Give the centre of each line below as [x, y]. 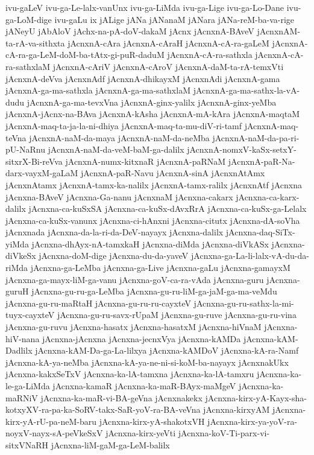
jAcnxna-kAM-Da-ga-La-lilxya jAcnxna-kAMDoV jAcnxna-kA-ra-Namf [167, 350]
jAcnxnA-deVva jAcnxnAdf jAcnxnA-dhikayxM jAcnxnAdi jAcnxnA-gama [143, 78]
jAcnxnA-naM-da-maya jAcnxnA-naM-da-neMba [119, 137]
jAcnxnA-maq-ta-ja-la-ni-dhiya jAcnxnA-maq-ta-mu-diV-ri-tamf [124, 125]
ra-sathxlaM [28, 66]
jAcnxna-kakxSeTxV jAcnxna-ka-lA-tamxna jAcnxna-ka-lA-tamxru [130, 374]
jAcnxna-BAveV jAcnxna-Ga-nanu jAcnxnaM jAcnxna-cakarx [119, 196]
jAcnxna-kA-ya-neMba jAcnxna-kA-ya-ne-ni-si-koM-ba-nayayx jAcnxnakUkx [147, 362]
